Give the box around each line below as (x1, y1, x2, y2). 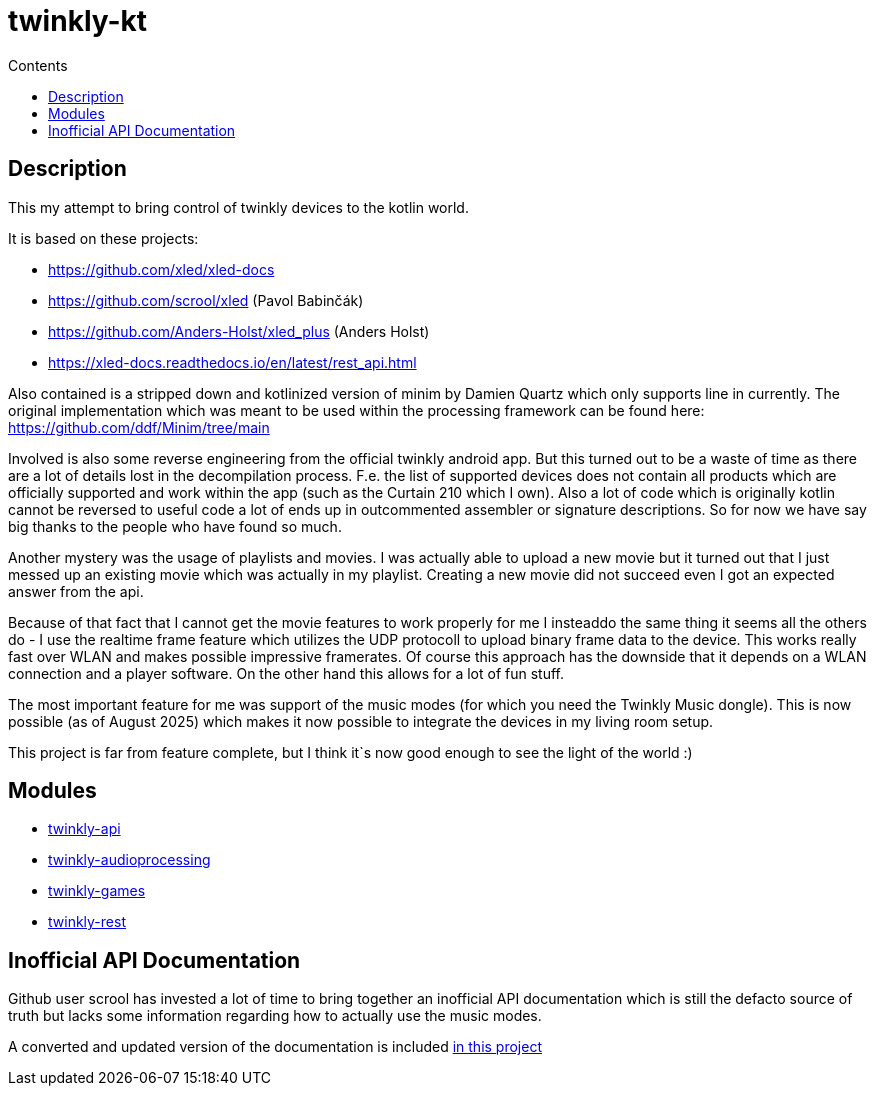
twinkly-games (48, 882, 146, 900)
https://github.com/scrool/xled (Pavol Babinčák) (48, 291, 364, 309)
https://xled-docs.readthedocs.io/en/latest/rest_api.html (48, 353, 417, 371)
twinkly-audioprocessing (48, 851, 211, 869)
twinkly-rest (48, 913, 126, 931)
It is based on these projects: (8, 229, 199, 247)
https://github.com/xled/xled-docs (48, 260, 275, 278)
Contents (8, 56, 68, 74)
